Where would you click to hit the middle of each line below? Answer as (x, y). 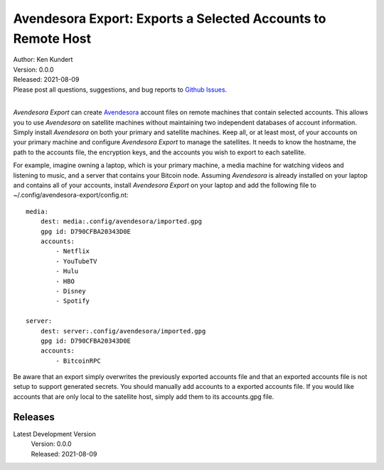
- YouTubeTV (76, 261)
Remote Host (52, 38)
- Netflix (73, 251)
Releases (34, 417)
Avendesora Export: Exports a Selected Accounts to (170, 18)
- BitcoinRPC (78, 360)
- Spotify (73, 301)
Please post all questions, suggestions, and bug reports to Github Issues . (120, 90)
